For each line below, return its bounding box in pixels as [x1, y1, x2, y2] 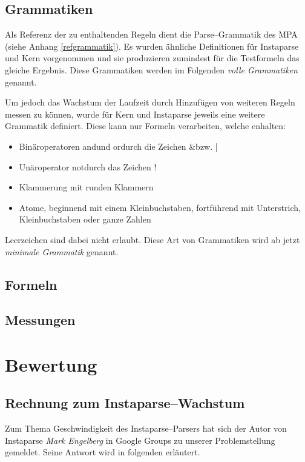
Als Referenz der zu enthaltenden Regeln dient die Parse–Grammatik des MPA [5, 28, 298, 41]
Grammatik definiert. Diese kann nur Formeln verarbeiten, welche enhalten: [5, 119, 286, 132]
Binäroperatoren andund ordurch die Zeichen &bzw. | [19, 139, 218, 152]
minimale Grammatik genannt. [5, 245, 119, 258]
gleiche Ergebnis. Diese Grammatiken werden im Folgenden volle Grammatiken [5, 63, 298, 76]
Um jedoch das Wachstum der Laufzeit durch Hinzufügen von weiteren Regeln [5, 96, 295, 109]
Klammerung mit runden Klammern [19, 181, 154, 193]
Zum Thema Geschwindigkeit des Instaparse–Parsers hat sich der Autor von [5, 422, 287, 435]
